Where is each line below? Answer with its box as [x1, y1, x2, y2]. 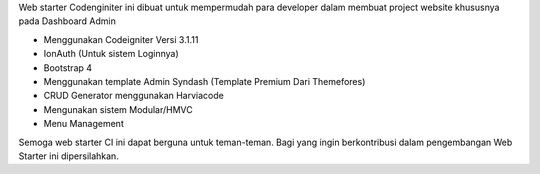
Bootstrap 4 [43, 61, 93, 74]
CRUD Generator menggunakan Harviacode [43, 90, 224, 102]
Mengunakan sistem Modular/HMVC [43, 103, 194, 115]
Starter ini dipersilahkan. [18, 150, 119, 162]
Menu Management [43, 118, 124, 130]
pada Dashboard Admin [18, 15, 117, 27]
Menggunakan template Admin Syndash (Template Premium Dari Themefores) [43, 75, 366, 87]
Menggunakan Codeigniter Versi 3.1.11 [43, 33, 199, 45]
